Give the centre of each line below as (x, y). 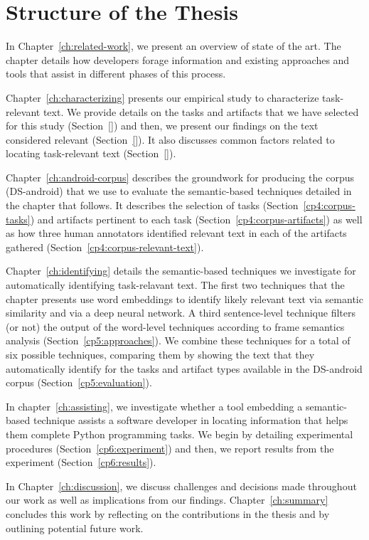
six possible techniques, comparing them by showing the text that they (160, 354)
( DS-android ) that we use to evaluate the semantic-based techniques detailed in (179, 191)
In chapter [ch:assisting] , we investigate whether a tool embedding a (154, 406)
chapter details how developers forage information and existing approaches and (178, 59)
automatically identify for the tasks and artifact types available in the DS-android (184, 368)
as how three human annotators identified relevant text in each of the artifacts (176, 233)
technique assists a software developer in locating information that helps (191, 420)
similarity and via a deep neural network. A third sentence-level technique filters (181, 313)
